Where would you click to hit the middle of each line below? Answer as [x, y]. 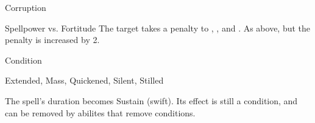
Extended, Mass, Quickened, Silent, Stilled [84, 80]
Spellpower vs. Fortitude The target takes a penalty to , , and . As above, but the [158, 28]
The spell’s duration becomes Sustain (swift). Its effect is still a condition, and [151, 100]
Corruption [26, 7]
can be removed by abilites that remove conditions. [100, 112]
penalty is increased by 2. [52, 40]
